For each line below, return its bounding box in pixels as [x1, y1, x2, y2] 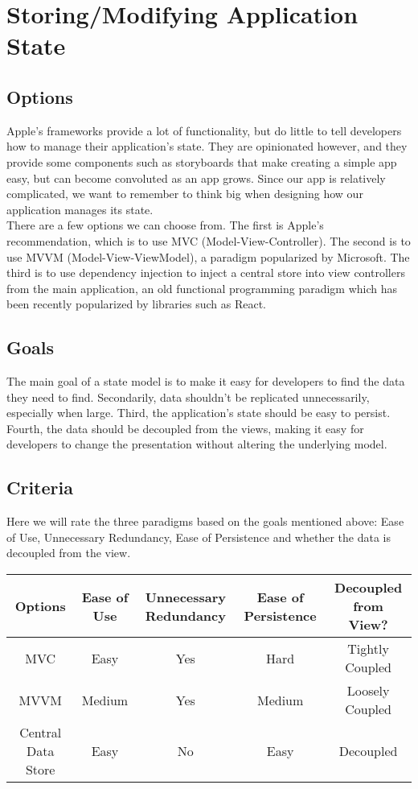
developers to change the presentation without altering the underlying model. [6, 436, 387, 452]
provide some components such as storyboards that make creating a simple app [6, 153, 397, 170]
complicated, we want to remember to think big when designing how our [6, 185, 363, 202]
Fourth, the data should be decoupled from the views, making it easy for [6, 419, 364, 436]
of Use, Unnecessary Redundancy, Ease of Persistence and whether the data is [6, 528, 391, 545]
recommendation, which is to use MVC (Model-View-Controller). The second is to [6, 232, 411, 249]
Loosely [346, 681, 390, 700]
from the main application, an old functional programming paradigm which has [6, 279, 398, 296]
